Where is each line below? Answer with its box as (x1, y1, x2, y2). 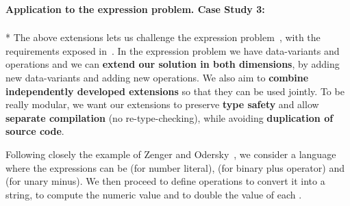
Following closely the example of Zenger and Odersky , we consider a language (5, 147, 336, 161)
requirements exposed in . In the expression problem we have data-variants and (5, 43, 340, 57)
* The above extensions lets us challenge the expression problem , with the (5, 30, 321, 44)
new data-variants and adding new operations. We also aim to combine (5, 70, 309, 85)
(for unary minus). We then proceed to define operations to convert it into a (5, 174, 325, 188)
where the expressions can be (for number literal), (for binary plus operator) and (5, 160, 345, 175)
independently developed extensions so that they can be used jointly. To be (5, 83, 345, 98)
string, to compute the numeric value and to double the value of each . (5, 187, 302, 201)
